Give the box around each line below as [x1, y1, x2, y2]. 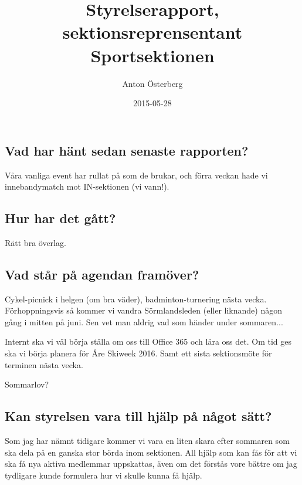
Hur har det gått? [5, 209, 116, 227]
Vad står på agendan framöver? [5, 265, 199, 283]
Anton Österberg [122, 77, 183, 89]
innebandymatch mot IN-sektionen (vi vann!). [5, 180, 169, 193]
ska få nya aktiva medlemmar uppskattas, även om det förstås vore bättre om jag [5, 457, 297, 470]
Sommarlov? [5, 378, 49, 390]
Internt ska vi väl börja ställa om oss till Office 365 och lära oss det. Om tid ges [5, 335, 292, 348]
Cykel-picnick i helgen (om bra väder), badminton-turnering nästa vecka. [5, 292, 267, 305]
